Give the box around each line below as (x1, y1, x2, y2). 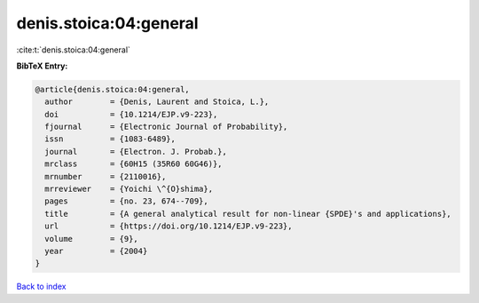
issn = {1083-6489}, (44, 134, 177, 144)
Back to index (16, 281, 67, 292)
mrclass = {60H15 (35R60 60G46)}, (44, 159, 223, 169)
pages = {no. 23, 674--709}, (44, 196, 208, 206)
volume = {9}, (44, 234, 139, 243)
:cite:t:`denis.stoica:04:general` (16, 44, 130, 55)
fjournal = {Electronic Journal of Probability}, (44, 122, 288, 132)
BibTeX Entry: (16, 60, 68, 71)
